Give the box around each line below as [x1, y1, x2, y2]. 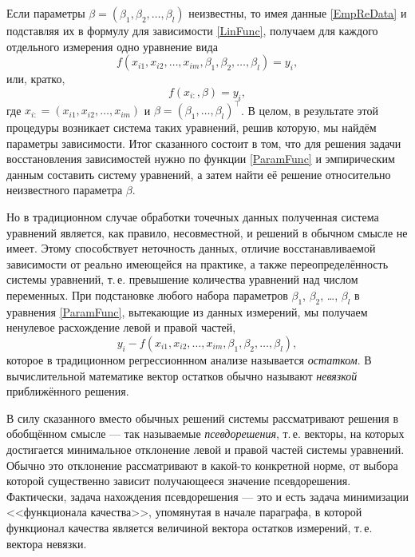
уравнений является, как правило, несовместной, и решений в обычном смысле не [6, 224, 408, 241]
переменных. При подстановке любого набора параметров [6, 287, 288, 304]
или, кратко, [6, 70, 65, 87]
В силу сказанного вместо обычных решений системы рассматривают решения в [6, 409, 399, 426]
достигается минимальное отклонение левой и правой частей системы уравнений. [6, 440, 405, 457]
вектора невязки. [6, 535, 87, 551]
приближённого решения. [6, 383, 129, 400]
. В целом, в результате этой [240, 101, 378, 118]
